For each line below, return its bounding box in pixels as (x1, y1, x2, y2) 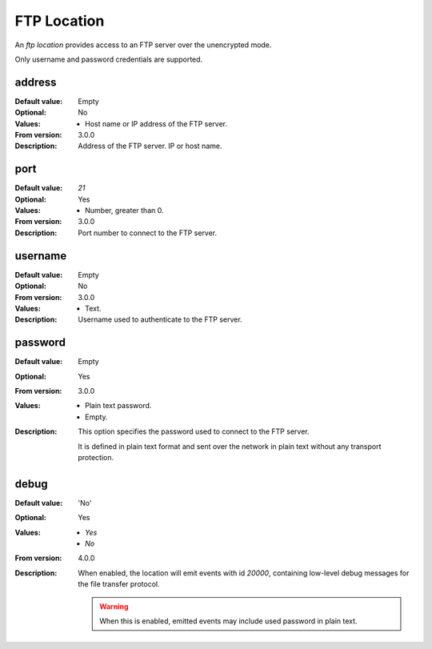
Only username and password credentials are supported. (14, 54, 203, 64)
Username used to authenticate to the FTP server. (78, 314, 243, 324)
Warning (99, 601, 129, 611)
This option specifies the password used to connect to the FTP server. (78, 427, 310, 436)
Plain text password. (85, 401, 152, 411)
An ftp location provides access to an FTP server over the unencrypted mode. (14, 40, 272, 50)
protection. (78, 452, 114, 462)
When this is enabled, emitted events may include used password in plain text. (99, 616, 358, 626)
